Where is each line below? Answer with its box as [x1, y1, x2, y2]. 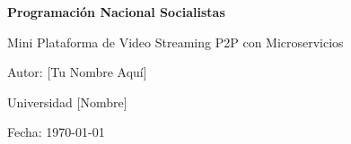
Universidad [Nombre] [7, 92, 127, 111]
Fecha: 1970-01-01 [7, 123, 105, 141]
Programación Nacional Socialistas [7, 3, 225, 21]
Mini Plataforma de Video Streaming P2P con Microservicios [7, 32, 344, 51]
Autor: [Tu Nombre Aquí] [7, 63, 147, 81]
